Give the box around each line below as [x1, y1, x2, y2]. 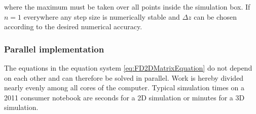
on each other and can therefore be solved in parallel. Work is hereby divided [4, 72, 244, 83]
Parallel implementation [4, 42, 104, 55]
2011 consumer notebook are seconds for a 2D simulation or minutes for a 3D [4, 92, 245, 102]
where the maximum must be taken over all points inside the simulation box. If [4, 2, 250, 12]
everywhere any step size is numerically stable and [23, 11, 180, 22]
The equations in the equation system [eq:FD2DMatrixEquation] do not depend [4, 63, 252, 73]
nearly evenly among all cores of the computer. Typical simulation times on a [4, 82, 244, 93]
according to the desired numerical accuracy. [4, 21, 142, 32]
